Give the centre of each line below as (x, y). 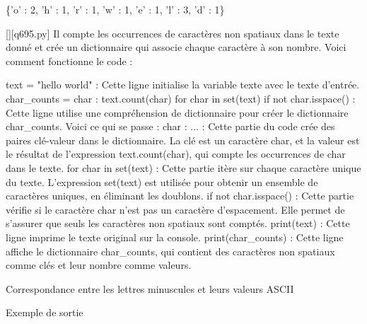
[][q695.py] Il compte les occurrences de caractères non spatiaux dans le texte (173, 33)
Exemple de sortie (45, 312)
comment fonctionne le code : (69, 60)
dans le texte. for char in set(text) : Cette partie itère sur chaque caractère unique (183, 167)
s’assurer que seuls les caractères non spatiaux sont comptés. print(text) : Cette (178, 223)
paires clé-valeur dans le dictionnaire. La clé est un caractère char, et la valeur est (183, 140)
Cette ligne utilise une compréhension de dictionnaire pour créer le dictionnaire (177, 112)
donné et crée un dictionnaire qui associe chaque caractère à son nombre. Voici (176, 47)
